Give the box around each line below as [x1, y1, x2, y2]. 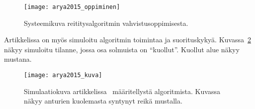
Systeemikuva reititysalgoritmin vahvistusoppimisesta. [24, 17, 188, 28]
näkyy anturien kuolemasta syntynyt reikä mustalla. [24, 96, 182, 106]
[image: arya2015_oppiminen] [24, 3, 120, 10]
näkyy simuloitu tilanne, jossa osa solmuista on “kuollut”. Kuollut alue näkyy [4, 44, 240, 54]
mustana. [4, 54, 32, 64]
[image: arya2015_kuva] [24, 72, 102, 79]
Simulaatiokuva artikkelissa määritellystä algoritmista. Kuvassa [24, 86, 220, 96]
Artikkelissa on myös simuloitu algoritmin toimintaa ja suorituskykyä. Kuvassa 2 [4, 34, 251, 45]
